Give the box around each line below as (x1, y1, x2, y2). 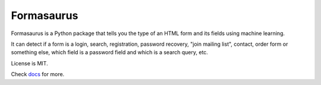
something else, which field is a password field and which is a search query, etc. (11, 49, 208, 56)
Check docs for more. (11, 71, 65, 78)
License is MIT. (11, 59, 48, 67)
